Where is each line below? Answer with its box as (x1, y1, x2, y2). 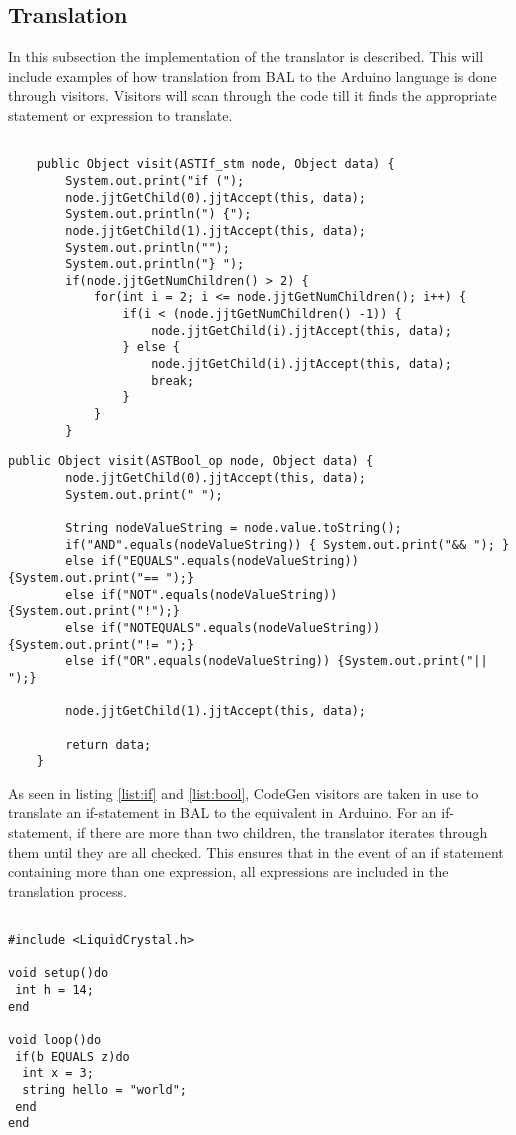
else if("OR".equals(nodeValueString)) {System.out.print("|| (65, 654, 488, 669)
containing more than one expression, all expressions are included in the (8, 861, 449, 882)
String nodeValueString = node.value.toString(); (65, 521, 402, 536)
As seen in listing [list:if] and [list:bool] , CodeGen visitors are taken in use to (8, 782, 479, 803)
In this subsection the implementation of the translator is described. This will (8, 46, 484, 67)
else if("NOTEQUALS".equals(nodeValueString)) (65, 620, 381, 635)
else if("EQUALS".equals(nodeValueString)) (65, 554, 359, 569)
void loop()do (8, 1033, 102, 1048)
